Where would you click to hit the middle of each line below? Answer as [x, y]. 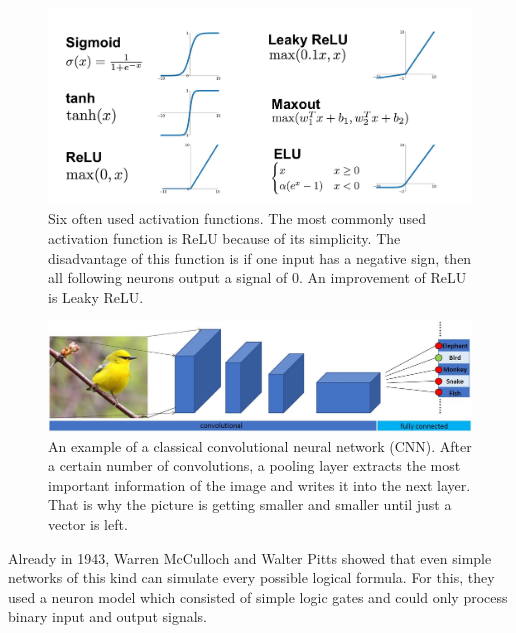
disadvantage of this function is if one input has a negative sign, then [260, 257]
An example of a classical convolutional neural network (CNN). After [260, 445]
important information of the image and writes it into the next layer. [259, 484]
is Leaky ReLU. [96, 296]
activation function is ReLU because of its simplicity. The [224, 238]
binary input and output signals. [107, 616]
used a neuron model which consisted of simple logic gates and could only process [258, 596]
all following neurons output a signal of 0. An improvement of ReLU [257, 277]
